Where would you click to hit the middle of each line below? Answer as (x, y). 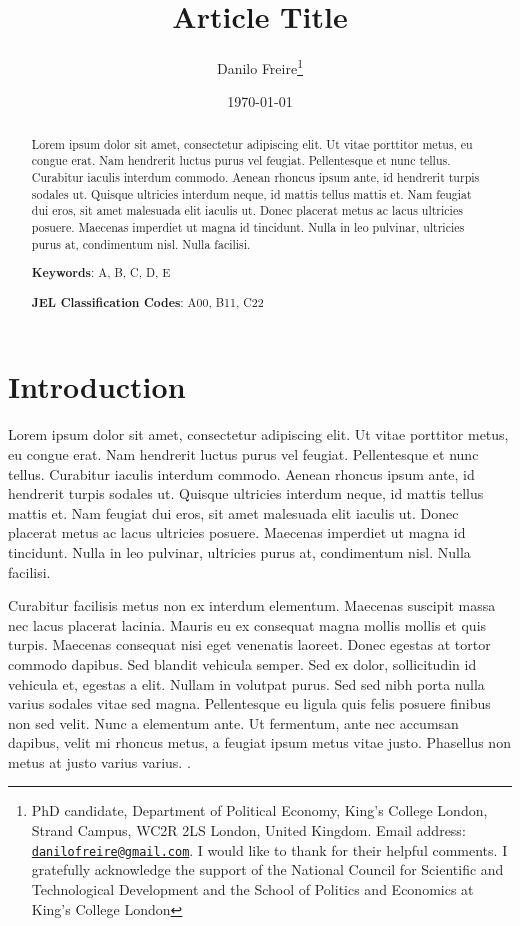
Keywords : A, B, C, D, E (101, 273)
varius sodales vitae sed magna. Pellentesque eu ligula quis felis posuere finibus (249, 703)
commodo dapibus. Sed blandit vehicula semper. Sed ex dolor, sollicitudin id (242, 663)
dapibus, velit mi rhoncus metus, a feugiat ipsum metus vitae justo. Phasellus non (259, 742)
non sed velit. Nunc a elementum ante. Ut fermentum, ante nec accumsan (233, 722)
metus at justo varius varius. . (99, 761)
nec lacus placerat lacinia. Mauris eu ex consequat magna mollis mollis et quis (247, 624)
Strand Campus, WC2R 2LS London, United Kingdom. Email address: (248, 830)
